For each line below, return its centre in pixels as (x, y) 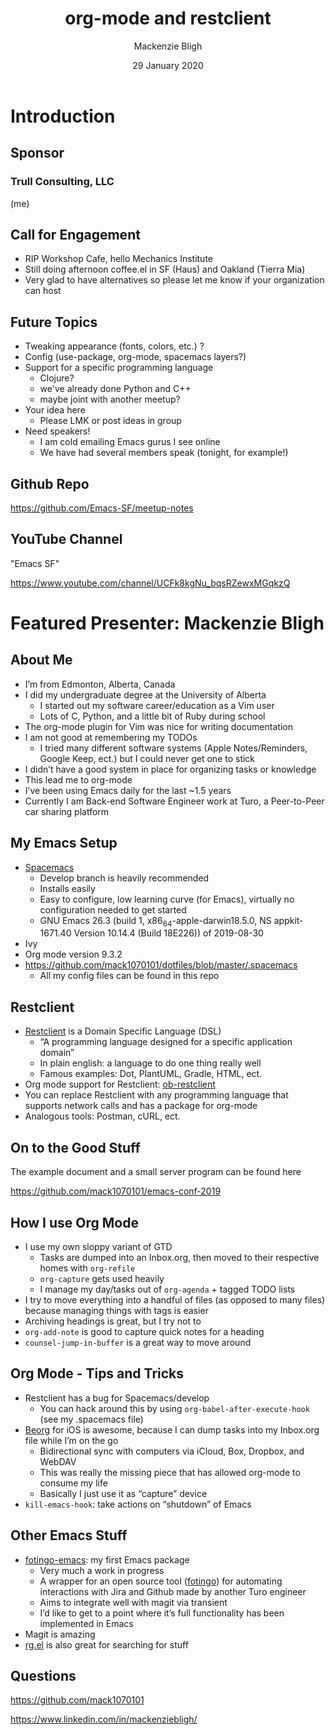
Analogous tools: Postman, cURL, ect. (102, 1116)
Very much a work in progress (102, 1570)
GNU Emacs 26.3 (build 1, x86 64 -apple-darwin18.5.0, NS (155, 921)
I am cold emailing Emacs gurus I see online (130, 442)
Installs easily (67, 888)
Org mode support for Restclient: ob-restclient (120, 1084)
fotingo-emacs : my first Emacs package (107, 1559)
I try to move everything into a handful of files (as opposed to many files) (175, 1299)
